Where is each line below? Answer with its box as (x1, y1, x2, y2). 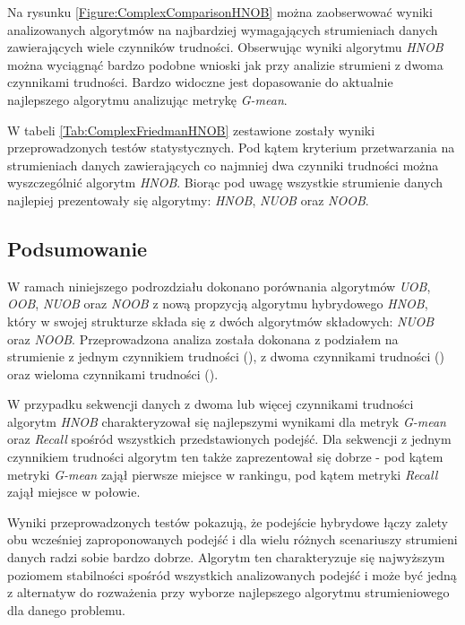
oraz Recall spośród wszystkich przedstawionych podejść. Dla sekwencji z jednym (7, 430, 452, 448)
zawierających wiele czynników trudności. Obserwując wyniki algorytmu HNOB (7, 38, 443, 56)
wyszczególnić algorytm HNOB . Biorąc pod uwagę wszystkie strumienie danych (7, 173, 443, 192)
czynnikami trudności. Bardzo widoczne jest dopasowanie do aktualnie (7, 73, 393, 91)
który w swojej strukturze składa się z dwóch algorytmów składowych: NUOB (7, 311, 435, 330)
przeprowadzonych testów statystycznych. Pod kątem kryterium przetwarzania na (7, 138, 455, 157)
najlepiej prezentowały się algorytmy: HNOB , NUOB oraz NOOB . (7, 190, 369, 209)
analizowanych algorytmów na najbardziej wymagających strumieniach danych (7, 20, 438, 39)
